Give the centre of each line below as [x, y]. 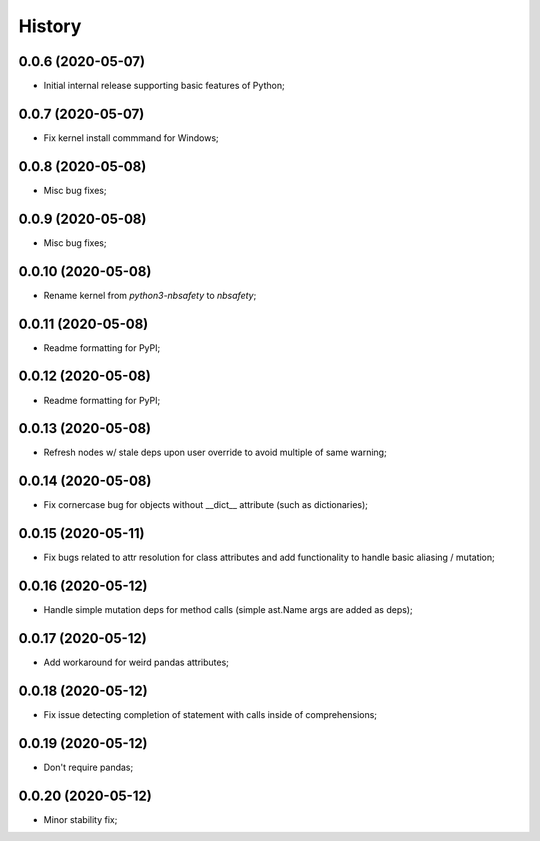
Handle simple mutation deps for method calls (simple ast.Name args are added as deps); [228, 610]
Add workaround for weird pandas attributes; [136, 662]
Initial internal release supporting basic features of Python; [164, 86]
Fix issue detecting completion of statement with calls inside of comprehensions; [210, 714]
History [50, 26]
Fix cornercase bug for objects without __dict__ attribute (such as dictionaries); [206, 505]
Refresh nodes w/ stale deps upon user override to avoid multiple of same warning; [215, 452]
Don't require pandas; [88, 767]
